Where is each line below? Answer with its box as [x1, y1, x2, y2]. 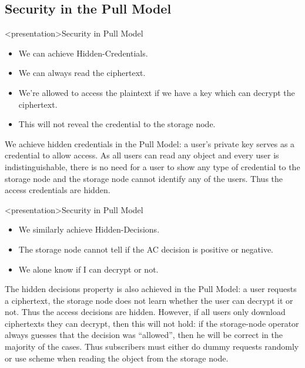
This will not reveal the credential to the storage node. [18, 118, 216, 130]
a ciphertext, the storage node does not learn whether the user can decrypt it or [5, 294, 293, 306]
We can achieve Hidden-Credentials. [18, 47, 148, 59]
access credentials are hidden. [5, 184, 110, 196]
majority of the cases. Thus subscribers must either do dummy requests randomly [5, 340, 299, 353]
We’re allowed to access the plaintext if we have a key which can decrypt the [18, 86, 295, 98]
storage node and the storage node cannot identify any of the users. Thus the [5, 172, 283, 184]
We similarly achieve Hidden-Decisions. [18, 223, 160, 236]
